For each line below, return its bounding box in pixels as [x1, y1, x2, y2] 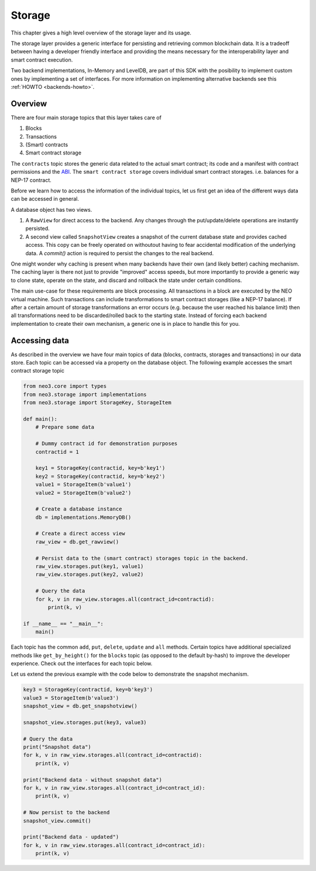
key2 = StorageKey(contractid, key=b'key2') [35, 473, 166, 480]
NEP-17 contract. [11, 176, 52, 184]
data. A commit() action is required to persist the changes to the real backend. [25, 249, 214, 257]
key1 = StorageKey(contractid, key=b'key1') [35, 465, 166, 471]
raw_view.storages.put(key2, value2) [35, 571, 144, 578]
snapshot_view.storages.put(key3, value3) [23, 719, 147, 725]
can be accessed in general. [11, 195, 79, 202]
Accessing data [11, 335, 70, 345]
